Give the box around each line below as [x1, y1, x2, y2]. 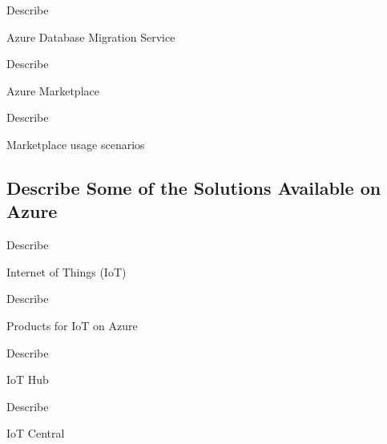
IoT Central [6, 425, 65, 442]
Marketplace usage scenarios [6, 135, 145, 152]
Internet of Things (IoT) [6, 263, 127, 280]
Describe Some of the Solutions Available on [6, 175, 381, 200]
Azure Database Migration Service [6, 28, 175, 45]
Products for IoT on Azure [6, 317, 138, 333]
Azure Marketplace [6, 82, 99, 99]
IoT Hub [6, 371, 49, 388]
